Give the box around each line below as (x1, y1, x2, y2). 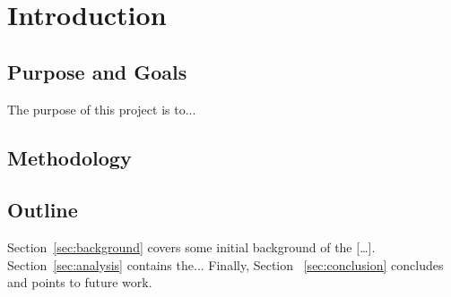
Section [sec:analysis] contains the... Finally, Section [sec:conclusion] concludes (7, 255, 444, 274)
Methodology (7, 143, 132, 171)
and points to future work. (7, 273, 152, 292)
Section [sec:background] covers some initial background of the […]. (7, 238, 376, 257)
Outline (7, 196, 78, 224)
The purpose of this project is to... (7, 99, 196, 118)
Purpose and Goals (7, 57, 187, 85)
